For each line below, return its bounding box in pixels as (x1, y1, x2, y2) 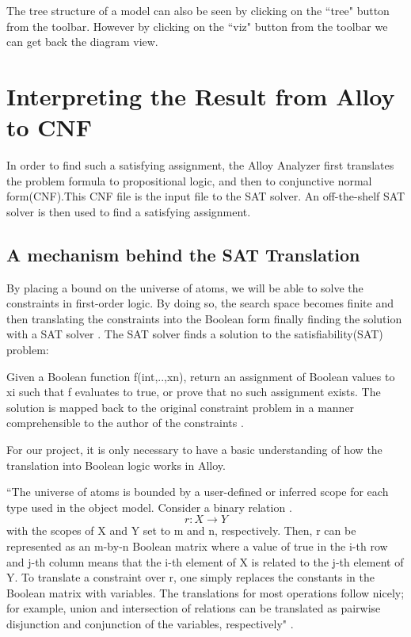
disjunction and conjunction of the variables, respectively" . (6, 615, 294, 631)
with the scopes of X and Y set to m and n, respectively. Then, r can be (6, 522, 356, 539)
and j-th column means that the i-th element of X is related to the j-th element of (6, 553, 404, 570)
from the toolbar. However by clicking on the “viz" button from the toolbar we (6, 17, 388, 34)
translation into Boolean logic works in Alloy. (6, 456, 226, 473)
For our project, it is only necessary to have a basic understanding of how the (6, 441, 382, 458)
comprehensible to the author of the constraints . (6, 414, 244, 431)
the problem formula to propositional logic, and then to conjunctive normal (6, 172, 372, 189)
